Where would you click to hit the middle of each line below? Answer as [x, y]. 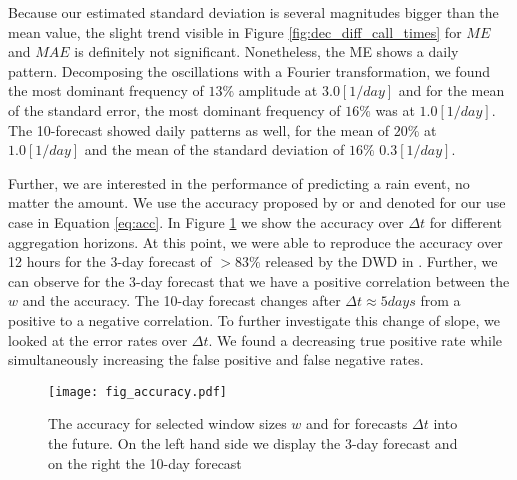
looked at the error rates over [98, 339]
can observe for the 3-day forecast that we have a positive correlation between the [259, 280]
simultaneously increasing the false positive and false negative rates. [216, 359]
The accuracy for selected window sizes [167, 423]
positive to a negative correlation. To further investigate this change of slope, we [254, 319]
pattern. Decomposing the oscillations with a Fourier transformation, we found [249, 70]
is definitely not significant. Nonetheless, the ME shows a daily [266, 51]
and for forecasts [357, 423]
